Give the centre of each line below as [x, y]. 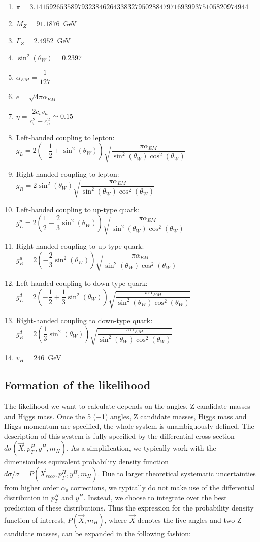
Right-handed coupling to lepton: [68, 174]
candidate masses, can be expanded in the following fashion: [97, 533]
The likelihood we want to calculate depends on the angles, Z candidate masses [127, 406]
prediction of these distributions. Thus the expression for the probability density [129, 508]
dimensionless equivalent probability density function [86, 461]
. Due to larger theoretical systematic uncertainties [177, 473]
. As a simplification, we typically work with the [141, 448]
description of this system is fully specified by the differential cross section [119, 436]
